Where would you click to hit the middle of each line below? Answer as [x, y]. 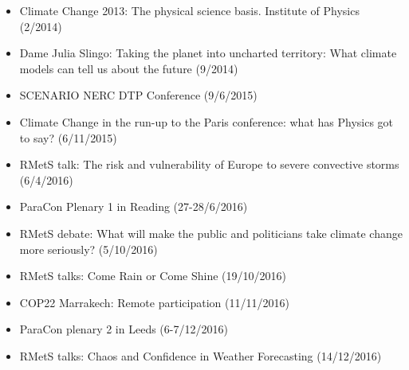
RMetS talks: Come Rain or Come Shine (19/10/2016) [153, 276]
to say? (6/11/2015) [68, 137]
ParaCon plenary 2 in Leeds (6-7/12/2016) [124, 329]
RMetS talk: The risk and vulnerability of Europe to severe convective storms [209, 164]
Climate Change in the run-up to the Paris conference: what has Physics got [206, 121]
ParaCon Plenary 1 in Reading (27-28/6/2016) [134, 206]
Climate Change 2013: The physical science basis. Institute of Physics [189, 10]
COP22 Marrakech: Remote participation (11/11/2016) [154, 302]
